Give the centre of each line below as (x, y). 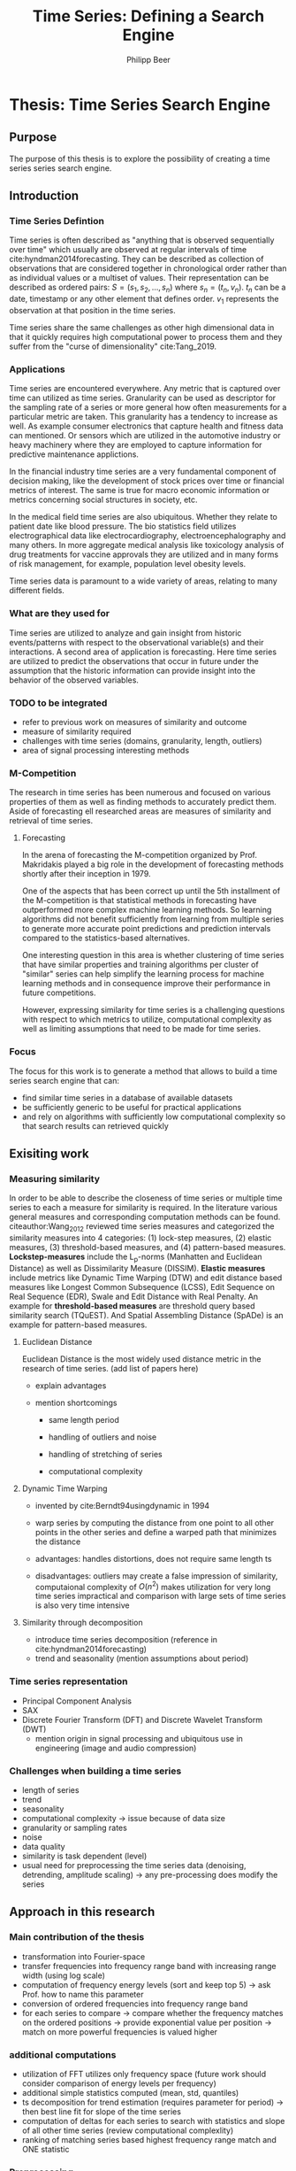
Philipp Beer (148, 59)
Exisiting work (49, 1153)
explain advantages (71, 1385)
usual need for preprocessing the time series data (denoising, (134, 1866)
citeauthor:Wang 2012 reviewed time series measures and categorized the (142, 1227)
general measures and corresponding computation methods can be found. (145, 1217)
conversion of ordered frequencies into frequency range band (135, 2004)
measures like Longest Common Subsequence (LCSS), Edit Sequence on (142, 1286)
